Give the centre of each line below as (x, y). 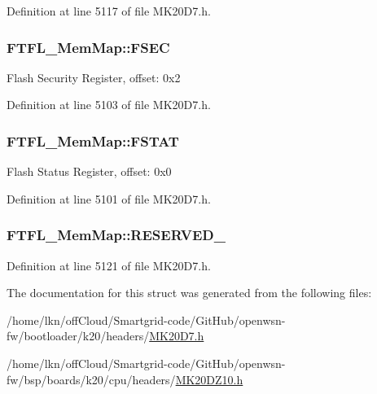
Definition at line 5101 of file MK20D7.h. (109, 198)
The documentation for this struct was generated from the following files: (189, 293)
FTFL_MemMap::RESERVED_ (116, 235)
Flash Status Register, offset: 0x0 (89, 171)
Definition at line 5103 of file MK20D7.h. (109, 105)
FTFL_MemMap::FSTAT (93, 140)
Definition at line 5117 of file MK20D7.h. (109, 11)
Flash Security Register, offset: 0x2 (94, 77)
